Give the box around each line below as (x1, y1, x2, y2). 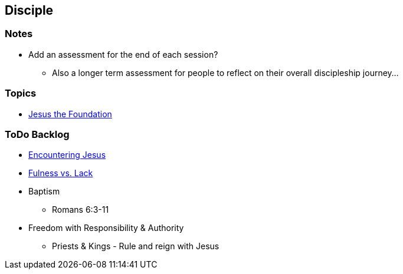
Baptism (28, 186, 60, 197)
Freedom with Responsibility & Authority (28, 223, 184, 233)
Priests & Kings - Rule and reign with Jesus (52, 241, 219, 252)
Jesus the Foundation (28, 108, 112, 119)
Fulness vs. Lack (28, 168, 93, 179)
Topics (5, 87, 37, 100)
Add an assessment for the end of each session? (28, 49, 218, 60)
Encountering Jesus (28, 150, 106, 160)
